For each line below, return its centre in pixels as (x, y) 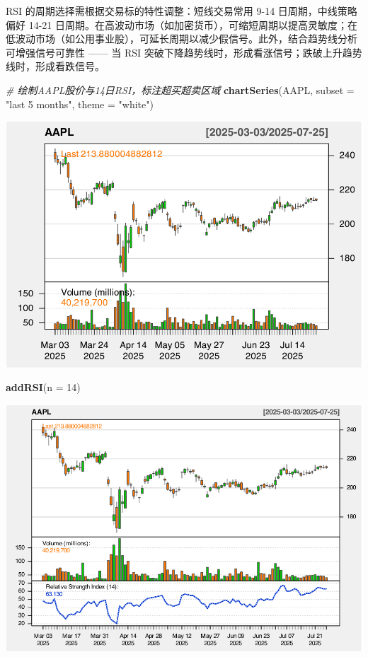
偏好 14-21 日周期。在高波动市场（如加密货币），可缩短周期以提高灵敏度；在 (182, 24)
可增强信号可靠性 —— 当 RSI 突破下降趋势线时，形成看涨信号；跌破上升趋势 (184, 52)
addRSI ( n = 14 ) (43, 387)
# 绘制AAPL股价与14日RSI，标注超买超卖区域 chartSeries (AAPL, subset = (180, 89)
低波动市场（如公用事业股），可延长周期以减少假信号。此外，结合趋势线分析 (182, 39)
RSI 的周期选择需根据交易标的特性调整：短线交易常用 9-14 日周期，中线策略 (182, 11)
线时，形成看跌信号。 (55, 66)
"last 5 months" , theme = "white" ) (80, 104)
